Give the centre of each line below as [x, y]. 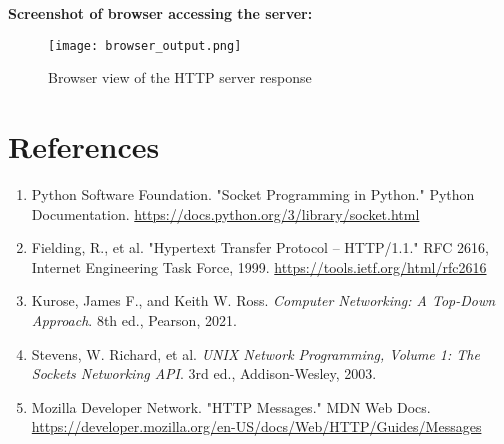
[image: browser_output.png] [145, 45]
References [84, 146]
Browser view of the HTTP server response [180, 77]
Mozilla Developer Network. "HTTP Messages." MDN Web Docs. [231, 406]
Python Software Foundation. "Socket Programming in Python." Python [253, 193]
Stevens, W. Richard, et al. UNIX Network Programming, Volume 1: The [255, 353]
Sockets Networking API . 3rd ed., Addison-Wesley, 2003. [204, 373]
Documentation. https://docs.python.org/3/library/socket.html [225, 213]
